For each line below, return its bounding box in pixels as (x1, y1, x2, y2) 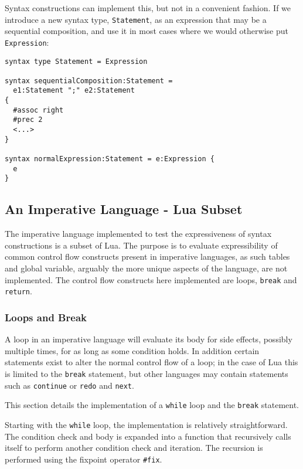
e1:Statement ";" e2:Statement (13, 86, 135, 95)
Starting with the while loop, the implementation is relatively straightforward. (5, 418, 288, 430)
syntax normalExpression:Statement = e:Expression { (5, 155, 215, 164)
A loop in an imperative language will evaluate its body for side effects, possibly (5, 333, 292, 345)
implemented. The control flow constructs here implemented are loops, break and (5, 273, 297, 286)
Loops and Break (5, 310, 87, 324)
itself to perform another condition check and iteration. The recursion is (5, 441, 263, 454)
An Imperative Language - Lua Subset (5, 200, 243, 218)
